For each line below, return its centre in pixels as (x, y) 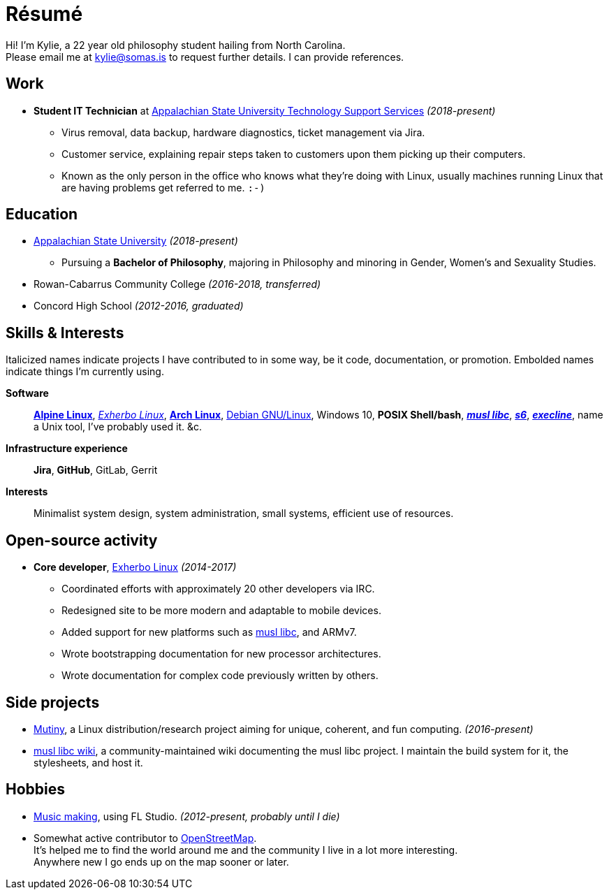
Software (27, 393)
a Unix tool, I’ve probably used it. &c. (118, 427)
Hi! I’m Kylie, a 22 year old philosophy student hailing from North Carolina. (176, 45)
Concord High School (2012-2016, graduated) (139, 306)
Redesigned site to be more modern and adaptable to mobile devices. (221, 611)
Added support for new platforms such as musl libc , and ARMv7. (209, 632)
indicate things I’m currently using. (85, 372)
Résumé (44, 14)
